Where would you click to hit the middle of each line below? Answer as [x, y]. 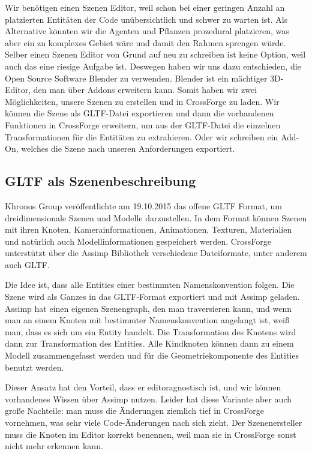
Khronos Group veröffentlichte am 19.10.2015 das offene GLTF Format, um [143, 205]
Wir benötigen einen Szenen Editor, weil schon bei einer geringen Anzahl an [145, 7]
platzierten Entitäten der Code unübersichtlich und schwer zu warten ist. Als [146, 19]
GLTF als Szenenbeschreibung [100, 181]
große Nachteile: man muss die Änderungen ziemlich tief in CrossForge [134, 411]
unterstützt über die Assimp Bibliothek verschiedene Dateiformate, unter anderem [156, 253]
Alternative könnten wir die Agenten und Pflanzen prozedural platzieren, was [147, 31]
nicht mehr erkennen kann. [54, 446]
